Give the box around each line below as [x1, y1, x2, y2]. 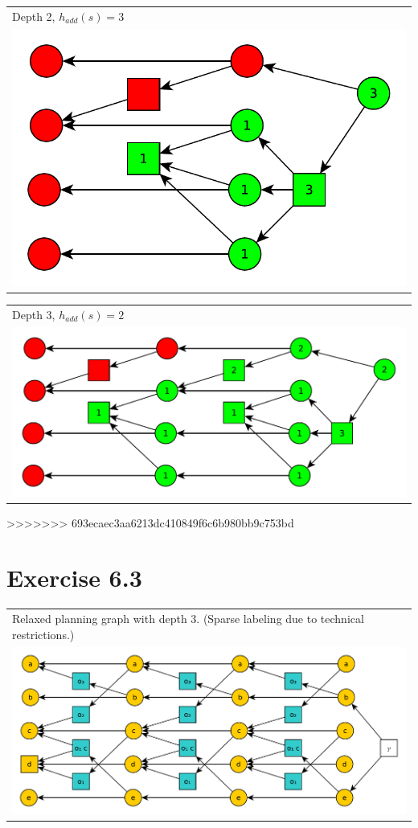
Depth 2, [12, 7, 55, 24]
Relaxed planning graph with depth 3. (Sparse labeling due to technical [12, 610, 364, 627]
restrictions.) [12, 625, 75, 642]
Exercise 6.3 [6, 561, 142, 594]
